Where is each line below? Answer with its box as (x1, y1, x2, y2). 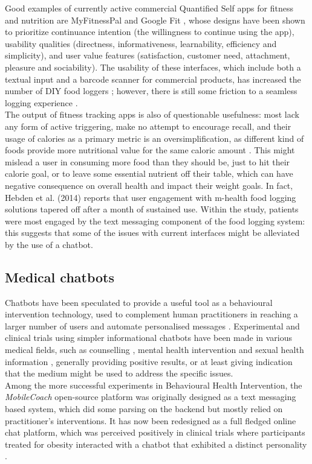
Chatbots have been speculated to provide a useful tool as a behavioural (5, 296, 273, 308)
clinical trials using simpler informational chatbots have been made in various (5, 331, 293, 344)
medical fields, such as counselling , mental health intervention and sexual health (5, 343, 304, 356)
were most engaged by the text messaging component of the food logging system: (5, 214, 305, 227)
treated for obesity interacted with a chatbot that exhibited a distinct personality (5, 437, 307, 450)
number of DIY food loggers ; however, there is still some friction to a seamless (5, 84, 297, 97)
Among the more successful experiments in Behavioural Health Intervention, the (5, 378, 302, 391)
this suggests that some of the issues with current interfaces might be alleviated (5, 226, 300, 239)
